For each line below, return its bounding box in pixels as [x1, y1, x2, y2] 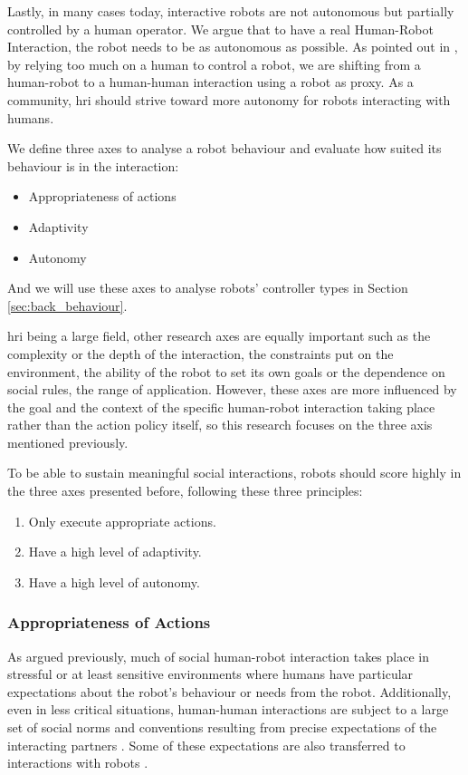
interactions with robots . [7, 753, 148, 772]
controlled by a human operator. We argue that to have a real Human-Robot [7, 19, 434, 38]
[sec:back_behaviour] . [7, 295, 128, 315]
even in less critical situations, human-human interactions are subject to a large [7, 700, 449, 719]
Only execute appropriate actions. [28, 511, 216, 530]
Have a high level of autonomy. [28, 572, 200, 591]
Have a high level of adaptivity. [28, 542, 202, 561]
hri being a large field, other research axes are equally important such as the [7, 326, 431, 345]
